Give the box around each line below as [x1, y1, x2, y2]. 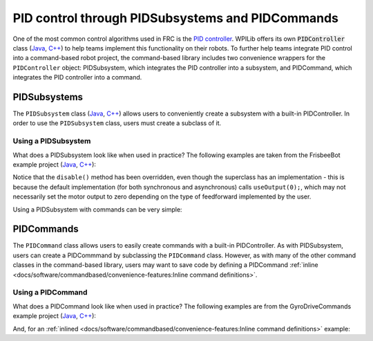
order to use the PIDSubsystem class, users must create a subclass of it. [12, 119, 222, 127]
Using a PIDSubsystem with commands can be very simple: [12, 205, 182, 214]
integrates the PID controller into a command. [12, 73, 142, 82]
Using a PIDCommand [12, 288, 88, 297]
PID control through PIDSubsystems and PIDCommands [12, 10, 338, 26]
